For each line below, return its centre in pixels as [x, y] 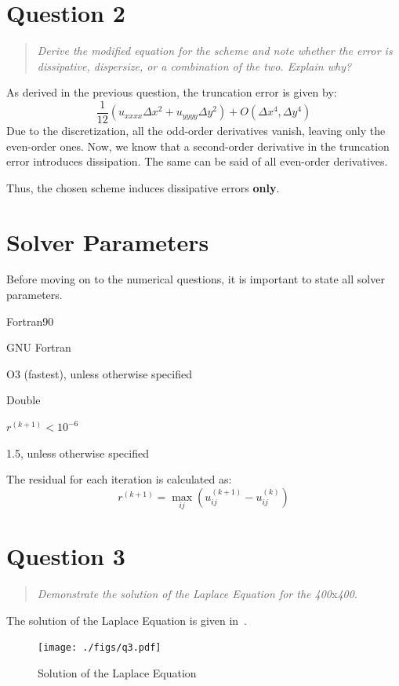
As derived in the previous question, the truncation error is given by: [172, 92]
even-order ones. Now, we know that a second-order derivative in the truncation [198, 146]
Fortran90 [30, 321]
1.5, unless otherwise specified [78, 452]
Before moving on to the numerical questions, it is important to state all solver [196, 279]
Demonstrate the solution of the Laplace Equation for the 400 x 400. [198, 594]
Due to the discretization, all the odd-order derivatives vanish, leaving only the [196, 130]
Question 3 [66, 556]
